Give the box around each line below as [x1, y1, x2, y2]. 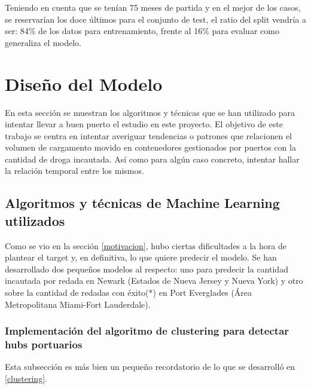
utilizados [5, 211, 65, 229]
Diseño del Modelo [5, 71, 163, 96]
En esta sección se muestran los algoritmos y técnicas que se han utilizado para [5, 106, 295, 118]
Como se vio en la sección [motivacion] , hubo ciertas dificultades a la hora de [5, 239, 286, 252]
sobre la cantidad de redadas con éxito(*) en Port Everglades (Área [5, 286, 252, 299]
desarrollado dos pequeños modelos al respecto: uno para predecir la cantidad [5, 262, 288, 275]
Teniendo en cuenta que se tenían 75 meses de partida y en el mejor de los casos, [5, 1, 301, 13]
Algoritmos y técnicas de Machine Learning [5, 194, 280, 212]
